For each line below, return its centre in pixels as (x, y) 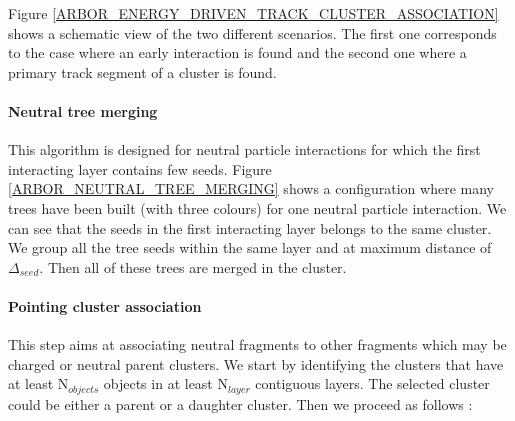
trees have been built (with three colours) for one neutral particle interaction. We (257, 207)
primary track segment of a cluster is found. (142, 71)
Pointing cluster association (105, 305)
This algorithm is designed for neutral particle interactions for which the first (244, 149)
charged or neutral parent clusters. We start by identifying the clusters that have (256, 363)
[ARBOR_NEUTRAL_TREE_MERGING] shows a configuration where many (251, 188)
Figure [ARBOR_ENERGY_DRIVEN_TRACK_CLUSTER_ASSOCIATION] (253, 13)
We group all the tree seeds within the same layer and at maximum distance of (250, 247)
